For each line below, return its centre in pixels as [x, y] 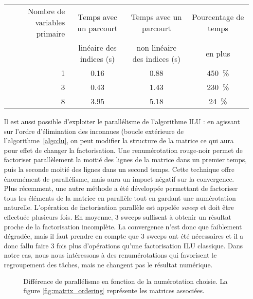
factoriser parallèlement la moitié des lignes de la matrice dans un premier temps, [126, 159]
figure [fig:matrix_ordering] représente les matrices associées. [114, 290]
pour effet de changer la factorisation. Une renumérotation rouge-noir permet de [123, 150]
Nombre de [46, 11]
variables [50, 22]
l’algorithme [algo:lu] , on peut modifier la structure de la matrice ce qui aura [119, 140]
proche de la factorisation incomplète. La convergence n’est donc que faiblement [123, 226]
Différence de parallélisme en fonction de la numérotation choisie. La [126, 281]
